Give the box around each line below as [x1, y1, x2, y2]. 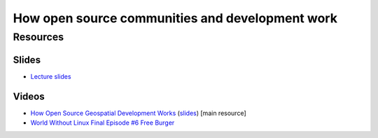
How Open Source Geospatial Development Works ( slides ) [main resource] [30, 109, 246, 117]
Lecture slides [30, 72, 71, 80]
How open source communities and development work [13, 10, 337, 26]
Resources [13, 31, 64, 43]
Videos [13, 91, 45, 102]
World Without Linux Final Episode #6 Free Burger [30, 118, 175, 127]
